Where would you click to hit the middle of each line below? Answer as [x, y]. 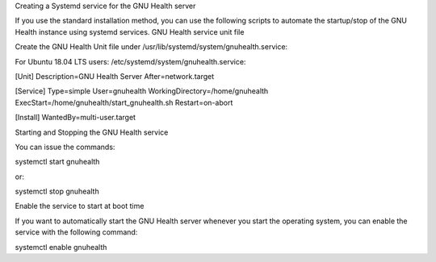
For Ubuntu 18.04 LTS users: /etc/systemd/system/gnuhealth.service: [130, 61]
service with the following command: [76, 232]
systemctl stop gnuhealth [57, 191]
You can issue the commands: [65, 147]
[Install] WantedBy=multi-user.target [75, 118]
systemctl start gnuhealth [57, 162]
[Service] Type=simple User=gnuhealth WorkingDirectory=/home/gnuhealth [142, 91]
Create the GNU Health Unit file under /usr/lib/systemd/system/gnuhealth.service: [151, 47]
